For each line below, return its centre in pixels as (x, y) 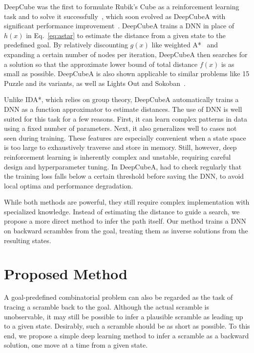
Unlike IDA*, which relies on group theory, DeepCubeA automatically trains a (121, 99)
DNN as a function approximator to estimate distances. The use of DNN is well (123, 109)
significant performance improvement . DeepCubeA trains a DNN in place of (119, 26)
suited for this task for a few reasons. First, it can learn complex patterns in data (126, 118)
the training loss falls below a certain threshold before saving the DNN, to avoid (124, 176)
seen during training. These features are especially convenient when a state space (125, 137)
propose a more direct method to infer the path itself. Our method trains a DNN (125, 221)
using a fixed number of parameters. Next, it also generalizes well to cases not (120, 128)
